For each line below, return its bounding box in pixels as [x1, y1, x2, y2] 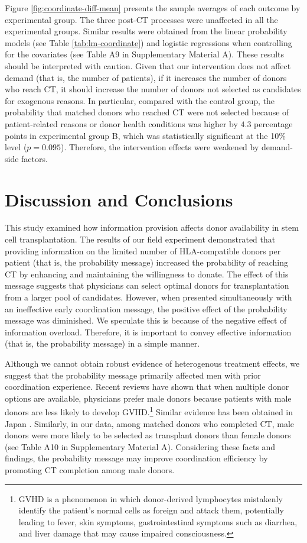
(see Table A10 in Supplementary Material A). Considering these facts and [5, 440, 276, 452]
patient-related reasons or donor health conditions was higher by [5, 117, 238, 130]
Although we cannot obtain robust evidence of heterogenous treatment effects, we [5, 357, 300, 369]
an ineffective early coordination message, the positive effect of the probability [5, 302, 288, 315]
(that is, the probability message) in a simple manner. [5, 337, 200, 350]
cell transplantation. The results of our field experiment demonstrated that [5, 233, 276, 245]
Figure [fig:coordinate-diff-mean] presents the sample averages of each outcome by [5, 2, 301, 14]
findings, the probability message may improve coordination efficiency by [5, 452, 268, 464]
